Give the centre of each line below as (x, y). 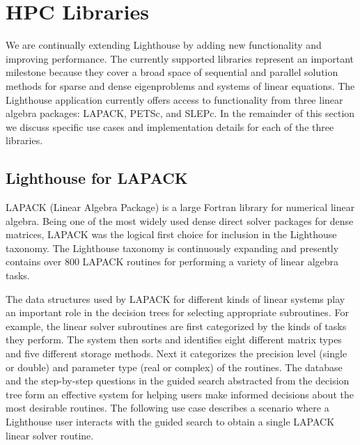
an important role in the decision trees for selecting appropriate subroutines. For (177, 312)
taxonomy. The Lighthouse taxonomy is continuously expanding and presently (172, 248)
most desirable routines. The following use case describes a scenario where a (167, 408)
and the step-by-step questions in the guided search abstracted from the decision (178, 381)
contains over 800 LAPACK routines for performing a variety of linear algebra (172, 261)
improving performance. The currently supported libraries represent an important (180, 58)
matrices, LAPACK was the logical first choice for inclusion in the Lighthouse (171, 234)
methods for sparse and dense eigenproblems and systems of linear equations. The (180, 85)
